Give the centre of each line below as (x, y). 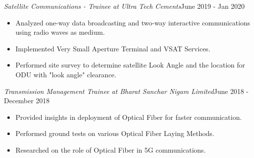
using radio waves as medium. (60, 32)
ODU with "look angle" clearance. (66, 74)
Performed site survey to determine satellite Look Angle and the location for (130, 65)
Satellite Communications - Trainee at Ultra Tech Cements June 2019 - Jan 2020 (124, 6)
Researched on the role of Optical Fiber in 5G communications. (111, 149)
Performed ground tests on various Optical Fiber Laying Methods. (115, 133)
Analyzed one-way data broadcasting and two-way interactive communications (133, 22)
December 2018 (27, 101)
